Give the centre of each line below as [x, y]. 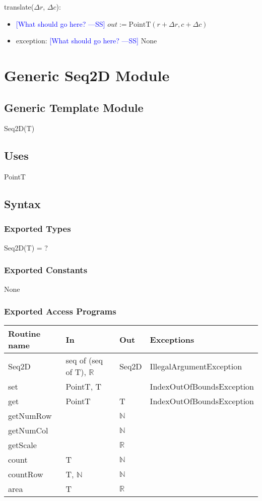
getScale [22, 445]
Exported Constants [46, 270]
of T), [76, 372]
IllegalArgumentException [196, 366]
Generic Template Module [74, 107]
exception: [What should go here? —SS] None [86, 41]
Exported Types [38, 229]
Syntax [22, 204]
